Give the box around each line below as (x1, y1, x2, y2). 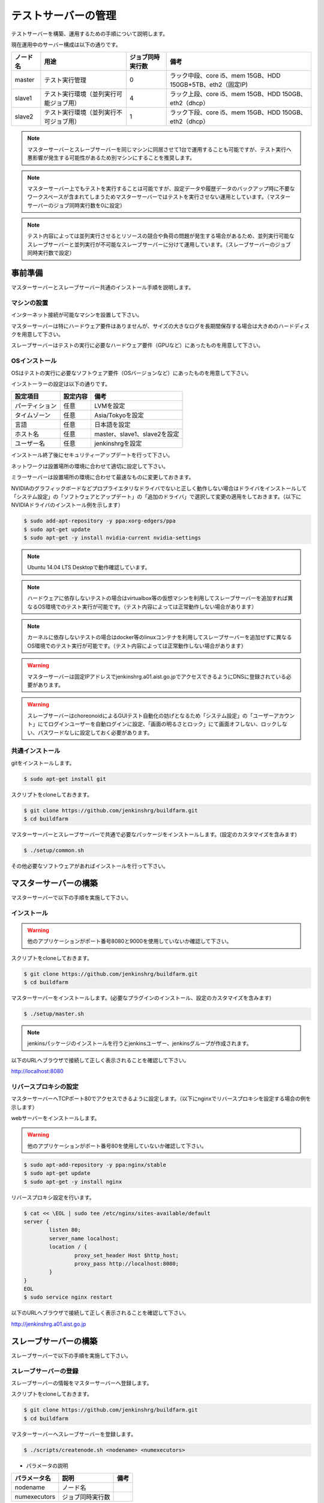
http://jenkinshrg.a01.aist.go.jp (11, 1320, 86, 1327)
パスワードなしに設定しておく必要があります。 (37, 729, 153, 736)
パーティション (14, 402, 57, 410)
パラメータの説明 (26, 1462, 68, 1469)
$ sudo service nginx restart (23, 1294, 113, 1301)
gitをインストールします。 (11, 759, 75, 767)
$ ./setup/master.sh (23, 1010, 84, 1017)
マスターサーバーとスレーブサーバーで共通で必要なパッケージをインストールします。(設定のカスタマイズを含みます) (11, 831, 297, 838)
